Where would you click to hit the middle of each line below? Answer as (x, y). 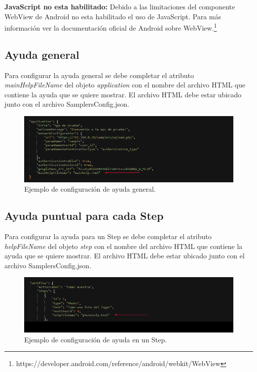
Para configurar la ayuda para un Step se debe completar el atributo (108, 236)
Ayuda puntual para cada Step (84, 216)
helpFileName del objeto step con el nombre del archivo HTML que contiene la (124, 246)
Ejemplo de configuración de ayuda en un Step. (96, 339)
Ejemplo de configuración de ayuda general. (90, 189)
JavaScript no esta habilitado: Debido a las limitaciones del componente (120, 6)
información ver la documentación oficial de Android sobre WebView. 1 (111, 27)
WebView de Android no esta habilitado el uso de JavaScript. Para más (113, 16)
